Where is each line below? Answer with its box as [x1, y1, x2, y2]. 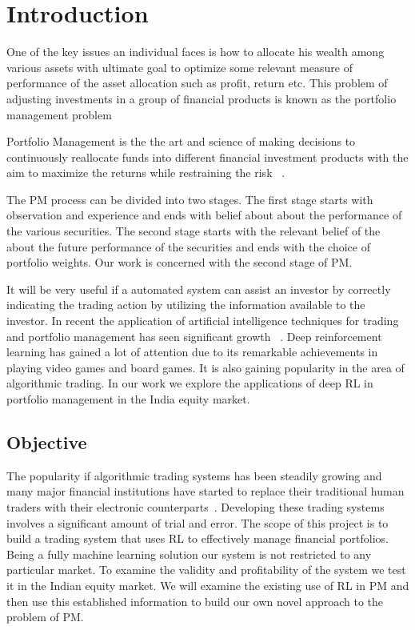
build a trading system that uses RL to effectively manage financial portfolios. [6, 530, 389, 547]
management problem [6, 106, 112, 122]
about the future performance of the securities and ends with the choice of [6, 238, 370, 255]
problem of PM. [6, 608, 84, 625]
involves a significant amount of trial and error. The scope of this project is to [6, 514, 389, 531]
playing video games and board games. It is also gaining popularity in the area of [6, 359, 405, 375]
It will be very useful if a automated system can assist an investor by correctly [6, 280, 391, 297]
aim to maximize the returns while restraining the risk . [6, 164, 285, 181]
